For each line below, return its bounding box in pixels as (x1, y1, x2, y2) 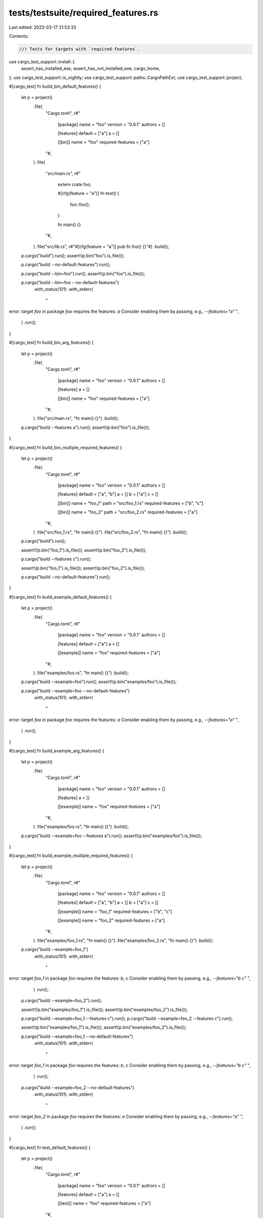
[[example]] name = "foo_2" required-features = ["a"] (57, 917, 165, 923)
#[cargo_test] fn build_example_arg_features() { (9, 748, 105, 754)
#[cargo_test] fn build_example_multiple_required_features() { (9, 853, 133, 858)
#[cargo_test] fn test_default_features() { (9, 1145, 91, 1151)
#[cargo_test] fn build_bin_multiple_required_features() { (9, 444, 122, 450)
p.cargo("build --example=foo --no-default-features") (21, 687, 130, 694)
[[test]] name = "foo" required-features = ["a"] (57, 1200, 151, 1206)
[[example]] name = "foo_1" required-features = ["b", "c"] (57, 909, 172, 914)
